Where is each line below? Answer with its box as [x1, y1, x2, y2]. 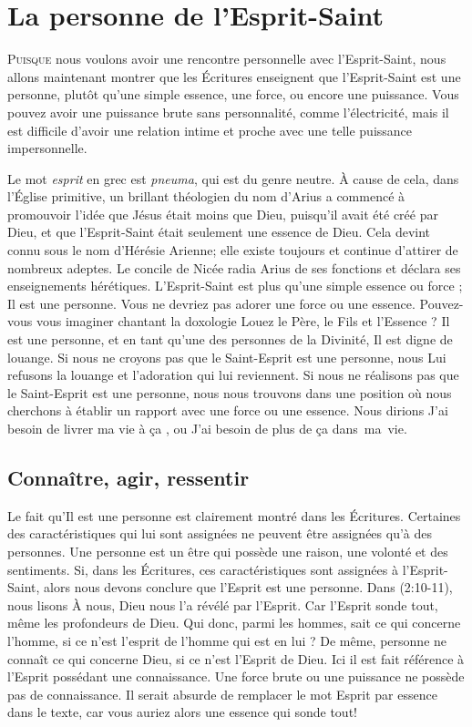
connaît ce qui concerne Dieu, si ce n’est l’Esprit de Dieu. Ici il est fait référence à [7, 649, 465, 668]
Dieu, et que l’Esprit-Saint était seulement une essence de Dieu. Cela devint [7, 222, 431, 241]
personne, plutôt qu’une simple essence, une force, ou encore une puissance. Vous [7, 85, 459, 104]
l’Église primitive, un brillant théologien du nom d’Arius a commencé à [7, 187, 405, 206]
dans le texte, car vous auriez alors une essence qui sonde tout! [7, 702, 357, 722]
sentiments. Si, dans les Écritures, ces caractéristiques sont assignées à [7, 559, 398, 579]
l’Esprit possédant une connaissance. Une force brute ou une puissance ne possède [7, 667, 465, 686]
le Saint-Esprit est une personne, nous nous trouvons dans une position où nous [7, 383, 452, 402]
